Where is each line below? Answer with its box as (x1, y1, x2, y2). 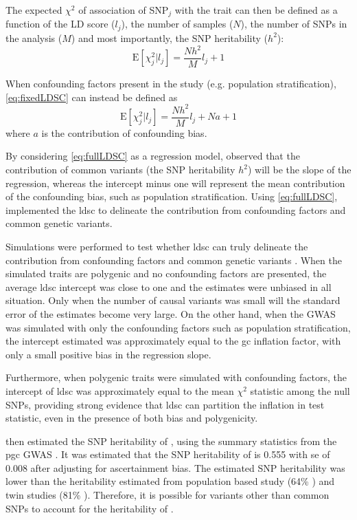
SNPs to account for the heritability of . (5, 501, 174, 515)
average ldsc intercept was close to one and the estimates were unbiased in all (5, 279, 332, 294)
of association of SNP (78, 3, 169, 17)
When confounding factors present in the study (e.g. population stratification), (5, 76, 336, 91)
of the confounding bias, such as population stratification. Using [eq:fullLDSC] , (5, 189, 338, 204)
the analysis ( (5, 30, 62, 45)
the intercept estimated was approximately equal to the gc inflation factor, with (5, 334, 341, 348)
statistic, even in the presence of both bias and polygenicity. (5, 411, 258, 425)
